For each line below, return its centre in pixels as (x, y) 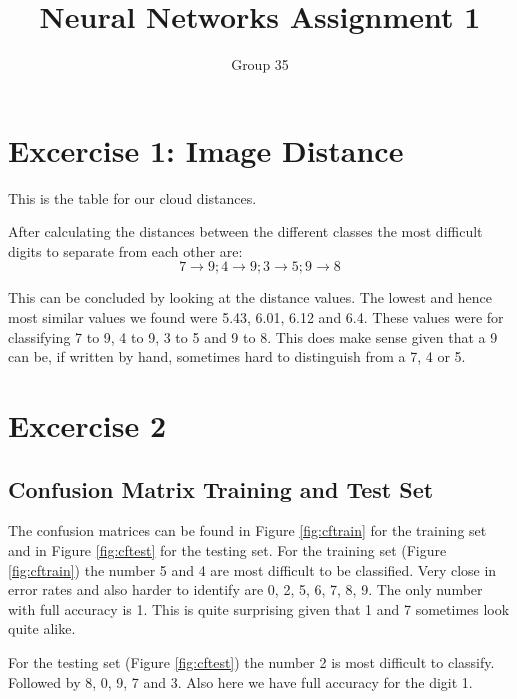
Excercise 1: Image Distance (206, 149)
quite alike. (42, 628)
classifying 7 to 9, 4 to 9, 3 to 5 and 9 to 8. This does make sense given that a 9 (253, 336)
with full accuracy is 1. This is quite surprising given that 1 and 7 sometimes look (259, 608)
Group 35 (260, 64)
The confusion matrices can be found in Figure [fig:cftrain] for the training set (247, 530)
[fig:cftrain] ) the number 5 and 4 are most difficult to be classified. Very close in (252, 569)
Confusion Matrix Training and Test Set (221, 488)
